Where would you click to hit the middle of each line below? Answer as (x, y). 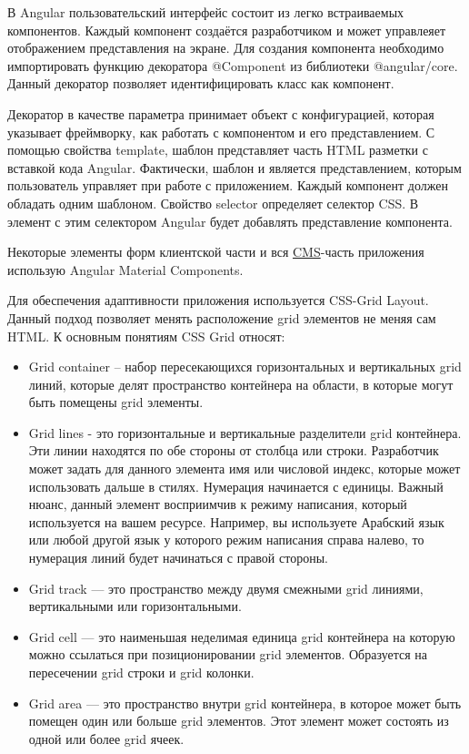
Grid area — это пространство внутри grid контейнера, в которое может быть (245, 703)
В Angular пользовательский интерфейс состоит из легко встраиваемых (206, 12)
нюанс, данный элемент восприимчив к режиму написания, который (218, 504)
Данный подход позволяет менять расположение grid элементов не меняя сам (222, 317)
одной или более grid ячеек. (106, 738)
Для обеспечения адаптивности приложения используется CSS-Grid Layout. (218, 300)
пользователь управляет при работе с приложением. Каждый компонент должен (228, 185)
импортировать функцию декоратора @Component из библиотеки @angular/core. (233, 65)
